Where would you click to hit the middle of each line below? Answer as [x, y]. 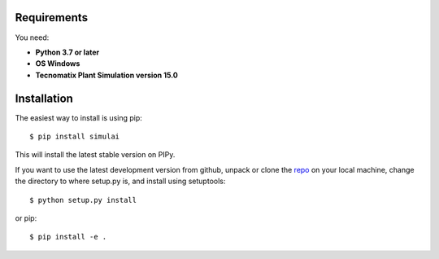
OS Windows [58, 64]
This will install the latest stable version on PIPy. [95, 155]
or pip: [26, 218]
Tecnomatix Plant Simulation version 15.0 [107, 75]
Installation [44, 98]
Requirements [52, 18]
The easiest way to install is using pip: [78, 117]
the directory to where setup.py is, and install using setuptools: [120, 181]
